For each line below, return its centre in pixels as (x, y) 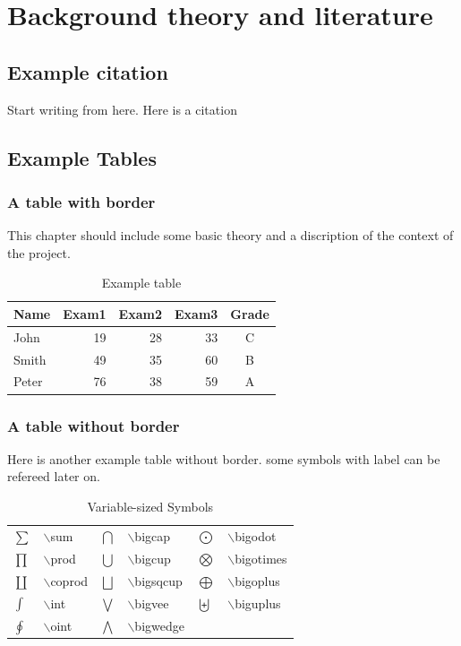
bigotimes (261, 558)
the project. (39, 252)
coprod (69, 580)
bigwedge (159, 625)
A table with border (81, 201)
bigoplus (257, 580)
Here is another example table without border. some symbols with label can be (224, 458)
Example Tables (82, 157)
